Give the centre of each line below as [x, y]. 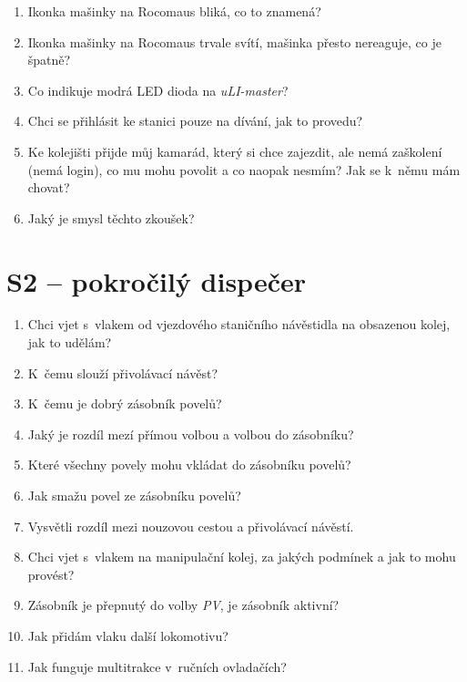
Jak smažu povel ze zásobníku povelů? [134, 496]
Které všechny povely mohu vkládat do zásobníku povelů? [189, 465]
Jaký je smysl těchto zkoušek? [111, 217]
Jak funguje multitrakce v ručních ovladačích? [157, 666]
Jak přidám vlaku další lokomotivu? [128, 635]
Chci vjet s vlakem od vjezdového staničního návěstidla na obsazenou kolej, [239, 324]
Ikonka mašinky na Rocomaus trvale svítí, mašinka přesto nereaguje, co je [234, 41]
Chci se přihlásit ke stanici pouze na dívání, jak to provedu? [195, 121]
